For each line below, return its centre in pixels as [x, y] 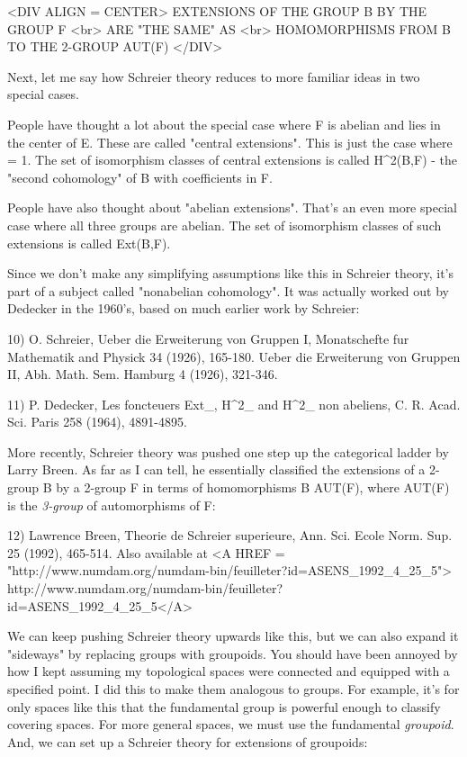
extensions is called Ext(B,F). [89, 243]
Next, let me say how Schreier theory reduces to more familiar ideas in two [214, 76]
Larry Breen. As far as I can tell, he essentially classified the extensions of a [216, 469]
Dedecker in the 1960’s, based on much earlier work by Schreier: [184, 308]
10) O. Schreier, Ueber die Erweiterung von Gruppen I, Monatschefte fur [208, 338]
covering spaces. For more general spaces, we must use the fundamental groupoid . [231, 724]
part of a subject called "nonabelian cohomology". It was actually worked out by [228, 290]
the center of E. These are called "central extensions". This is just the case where [230, 142]
